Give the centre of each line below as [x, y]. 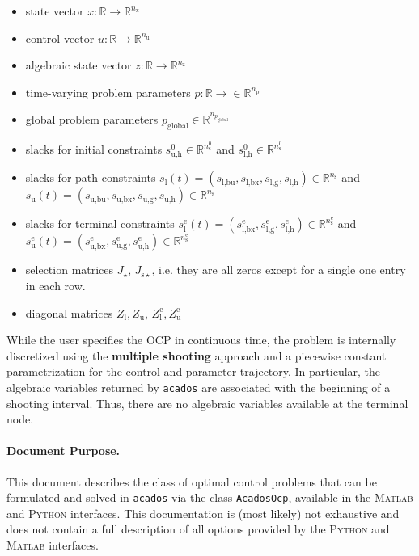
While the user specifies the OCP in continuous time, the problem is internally [201, 340]
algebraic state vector [78, 65]
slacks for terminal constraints [100, 223]
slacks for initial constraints [94, 149]
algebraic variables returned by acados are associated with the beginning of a [199, 387]
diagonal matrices [69, 312]
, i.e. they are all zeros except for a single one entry [279, 270]
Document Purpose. [63, 451]
